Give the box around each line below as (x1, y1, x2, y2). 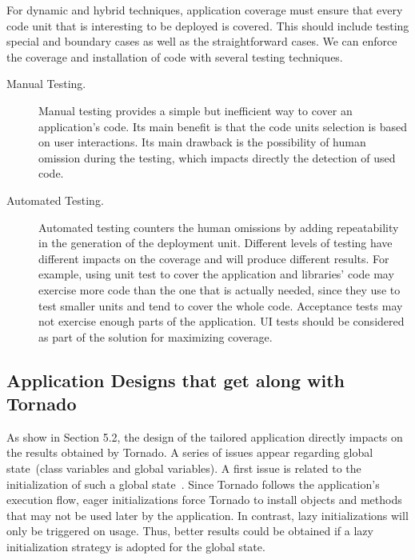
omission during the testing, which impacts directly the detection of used (38, 149, 396, 166)
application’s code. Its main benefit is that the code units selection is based (38, 118, 407, 134)
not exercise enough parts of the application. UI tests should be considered (38, 313, 405, 330)
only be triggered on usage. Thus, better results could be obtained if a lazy (6, 522, 373, 539)
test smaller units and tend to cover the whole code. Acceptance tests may (38, 297, 403, 314)
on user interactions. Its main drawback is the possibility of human (38, 134, 366, 150)
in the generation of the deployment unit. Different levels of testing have (38, 234, 393, 251)
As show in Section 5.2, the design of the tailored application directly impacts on (6, 428, 403, 445)
